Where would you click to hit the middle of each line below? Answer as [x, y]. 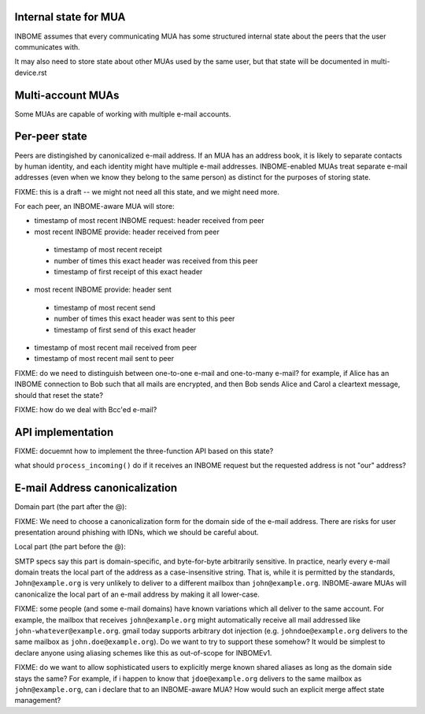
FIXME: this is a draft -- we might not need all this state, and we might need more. [147, 192]
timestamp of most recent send [105, 307]
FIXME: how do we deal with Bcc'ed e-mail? [86, 409]
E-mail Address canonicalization [96, 488]
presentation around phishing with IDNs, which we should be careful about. [137, 532]
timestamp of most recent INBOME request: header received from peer [150, 221]
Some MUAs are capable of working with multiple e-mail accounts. [123, 113]
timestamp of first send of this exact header [125, 329]
